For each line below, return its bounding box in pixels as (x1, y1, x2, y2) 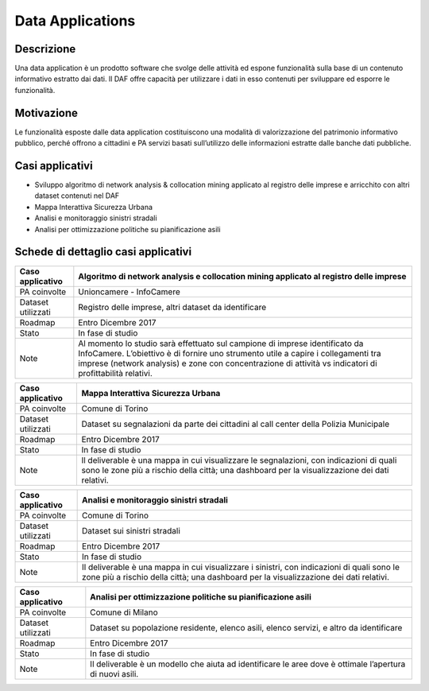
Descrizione (14, 42, 76, 56)
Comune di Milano (90, 607, 158, 618)
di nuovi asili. (90, 668, 139, 679)
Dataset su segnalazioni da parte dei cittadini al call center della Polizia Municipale (81, 418, 390, 429)
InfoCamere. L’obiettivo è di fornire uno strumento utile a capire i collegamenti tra (78, 347, 381, 359)
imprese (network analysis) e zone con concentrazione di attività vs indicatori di (78, 358, 377, 369)
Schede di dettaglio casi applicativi (14, 245, 192, 258)
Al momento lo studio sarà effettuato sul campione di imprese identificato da (78, 338, 364, 349)
